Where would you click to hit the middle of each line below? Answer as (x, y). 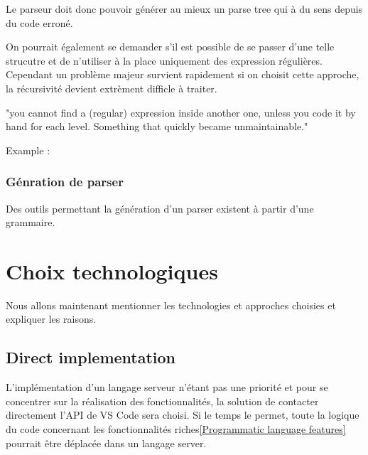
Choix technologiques (112, 271)
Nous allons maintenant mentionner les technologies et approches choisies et (171, 305)
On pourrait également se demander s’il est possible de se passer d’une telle (170, 47)
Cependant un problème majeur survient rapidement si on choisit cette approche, (183, 74)
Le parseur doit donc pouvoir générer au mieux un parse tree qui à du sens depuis (184, 9)
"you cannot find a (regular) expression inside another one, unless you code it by (181, 112)
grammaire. (31, 222)
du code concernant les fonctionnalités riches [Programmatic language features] (176, 429)
